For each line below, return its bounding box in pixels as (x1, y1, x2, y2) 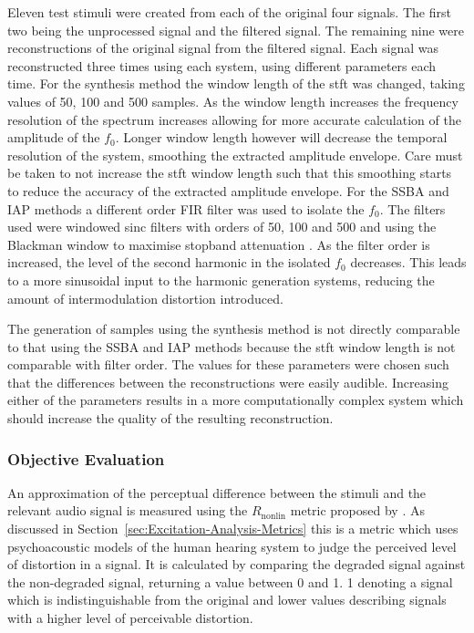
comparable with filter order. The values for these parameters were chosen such (7, 355, 449, 374)
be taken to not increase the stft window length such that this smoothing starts (7, 163, 452, 182)
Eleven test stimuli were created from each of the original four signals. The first (7, 3, 451, 21)
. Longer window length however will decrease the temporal (115, 128, 448, 147)
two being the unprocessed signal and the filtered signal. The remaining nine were (7, 20, 464, 39)
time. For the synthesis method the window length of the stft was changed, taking (7, 74, 465, 93)
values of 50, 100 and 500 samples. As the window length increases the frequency (7, 91, 459, 110)
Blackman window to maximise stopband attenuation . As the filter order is (7, 234, 430, 254)
